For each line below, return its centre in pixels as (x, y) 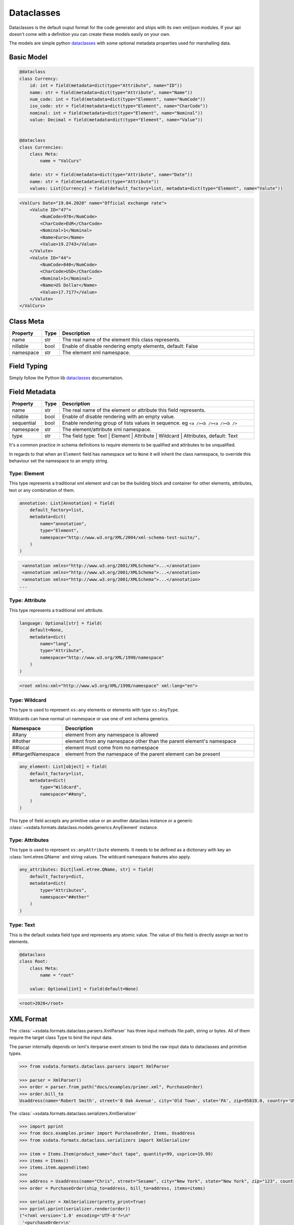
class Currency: (39, 79)
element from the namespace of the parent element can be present (143, 754)
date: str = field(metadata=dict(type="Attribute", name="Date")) (111, 175)
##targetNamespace (36, 754)
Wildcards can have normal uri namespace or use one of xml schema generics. (89, 719)
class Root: (34, 961)
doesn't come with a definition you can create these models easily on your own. (90, 34)
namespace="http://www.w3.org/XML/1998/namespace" (102, 657)
